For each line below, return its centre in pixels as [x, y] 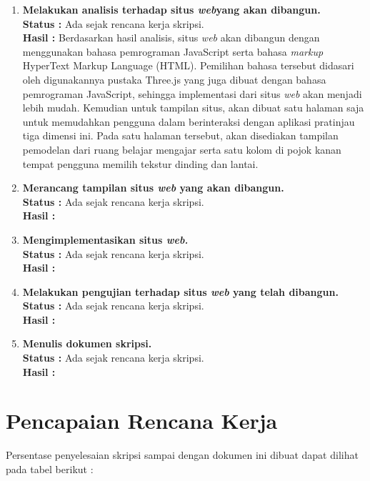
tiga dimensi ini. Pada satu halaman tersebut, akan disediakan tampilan [180, 135]
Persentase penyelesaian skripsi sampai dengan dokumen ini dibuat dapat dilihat [182, 455]
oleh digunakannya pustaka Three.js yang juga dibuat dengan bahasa [174, 79]
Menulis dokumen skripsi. [87, 343]
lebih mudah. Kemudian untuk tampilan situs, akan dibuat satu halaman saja [193, 108]
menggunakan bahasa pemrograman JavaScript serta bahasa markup [173, 51]
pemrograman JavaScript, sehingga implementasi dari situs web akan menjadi [192, 93]
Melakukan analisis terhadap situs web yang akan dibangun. [171, 9]
